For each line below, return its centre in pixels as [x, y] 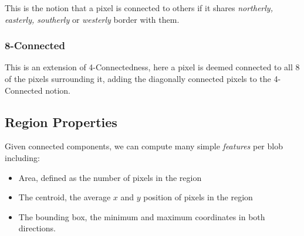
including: [22, 157]
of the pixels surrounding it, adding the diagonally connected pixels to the [138, 78]
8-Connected [35, 45]
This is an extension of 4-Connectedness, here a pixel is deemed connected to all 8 [152, 67]
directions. [37, 228]
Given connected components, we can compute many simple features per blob [144, 146]
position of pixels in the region [198, 197]
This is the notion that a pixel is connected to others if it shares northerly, [139, 8]
